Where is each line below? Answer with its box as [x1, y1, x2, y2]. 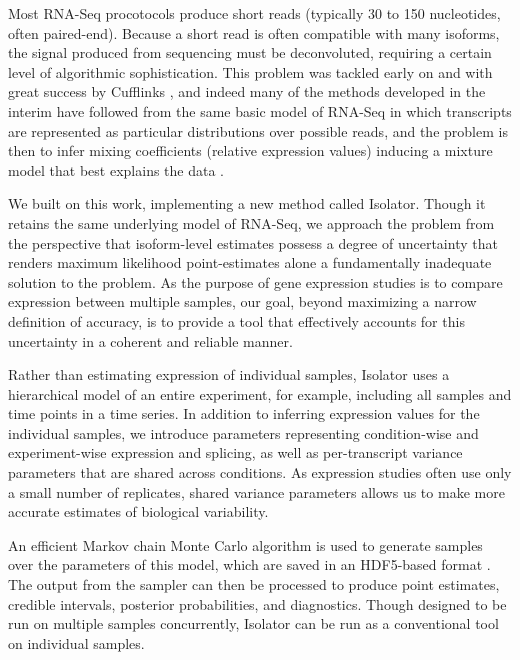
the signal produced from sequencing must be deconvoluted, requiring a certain [8, 42, 492, 63]
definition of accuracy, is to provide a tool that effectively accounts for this [8, 310, 465, 331]
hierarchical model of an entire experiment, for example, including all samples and [8, 383, 512, 404]
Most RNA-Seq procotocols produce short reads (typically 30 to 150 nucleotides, [8, 3, 501, 23]
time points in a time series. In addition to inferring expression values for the [8, 403, 480, 424]
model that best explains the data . [8, 159, 225, 180]
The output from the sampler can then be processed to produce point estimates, [8, 574, 500, 595]
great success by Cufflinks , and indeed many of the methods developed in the [8, 81, 486, 102]
